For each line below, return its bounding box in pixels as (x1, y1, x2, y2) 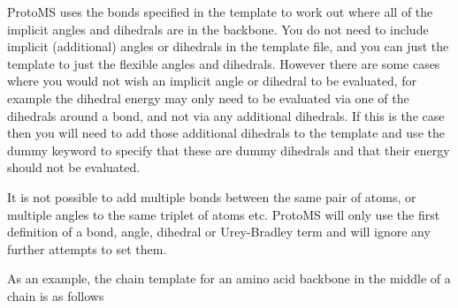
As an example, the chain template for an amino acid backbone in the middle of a (7, 269, 451, 288)
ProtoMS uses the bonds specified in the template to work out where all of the (7, 3, 433, 20)
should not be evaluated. (7, 158, 141, 177)
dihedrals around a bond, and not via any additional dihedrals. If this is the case (7, 106, 445, 124)
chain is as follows (7, 286, 104, 304)
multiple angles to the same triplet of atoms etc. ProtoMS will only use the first (7, 205, 440, 223)
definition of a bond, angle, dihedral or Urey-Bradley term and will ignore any (7, 222, 431, 241)
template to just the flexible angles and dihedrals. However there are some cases (7, 54, 440, 72)
